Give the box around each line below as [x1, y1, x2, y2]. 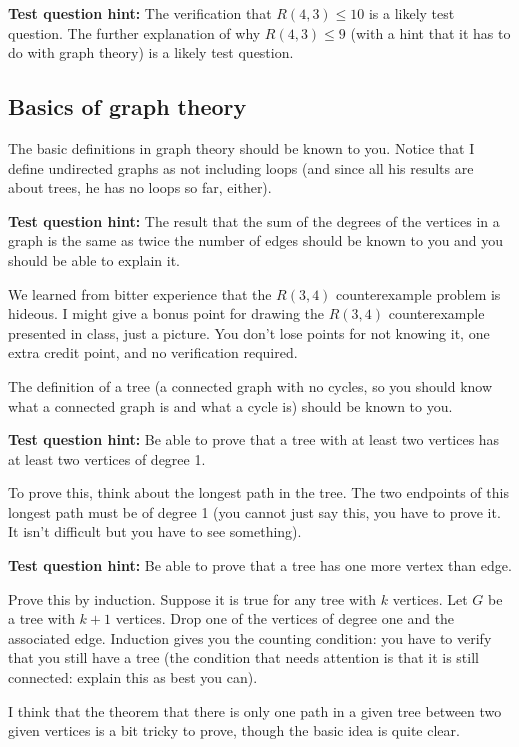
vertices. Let [392, 588, 468, 609]
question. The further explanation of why [8, 22, 261, 43]
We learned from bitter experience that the [8, 283, 272, 304]
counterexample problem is [336, 283, 501, 304]
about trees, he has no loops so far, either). [8, 177, 272, 198]
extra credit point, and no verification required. [8, 342, 298, 363]
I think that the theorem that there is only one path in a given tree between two [8, 700, 502, 721]
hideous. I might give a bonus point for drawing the [8, 303, 325, 324]
